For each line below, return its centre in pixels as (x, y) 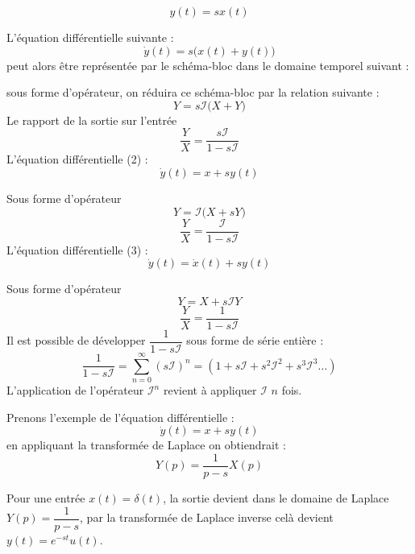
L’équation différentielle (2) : (77, 159)
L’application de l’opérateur (75, 390)
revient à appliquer (210, 390)
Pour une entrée (46, 497)
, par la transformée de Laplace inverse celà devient (207, 517)
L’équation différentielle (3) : (77, 249)
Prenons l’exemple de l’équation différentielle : (120, 417)
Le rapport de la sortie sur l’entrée (92, 120)
